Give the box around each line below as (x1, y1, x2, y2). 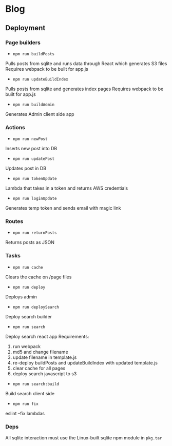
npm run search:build (12, 381, 59, 387)
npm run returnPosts (12, 230, 57, 236)
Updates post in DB (5, 165, 47, 172)
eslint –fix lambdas (5, 410, 45, 416)
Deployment (5, 24, 46, 32)
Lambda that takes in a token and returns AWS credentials (5, 185, 128, 191)
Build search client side (5, 390, 55, 396)
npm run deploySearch (12, 305, 59, 310)
